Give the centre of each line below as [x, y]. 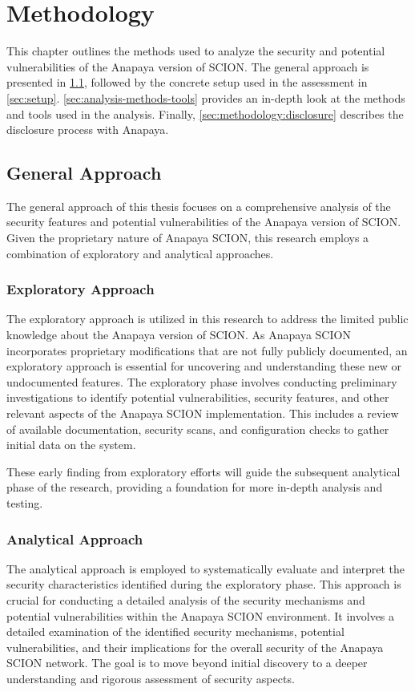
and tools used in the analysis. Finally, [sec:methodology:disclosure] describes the [205, 113]
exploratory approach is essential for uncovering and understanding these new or [204, 366]
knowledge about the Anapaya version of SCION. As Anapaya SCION [179, 335]
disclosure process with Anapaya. [88, 129]
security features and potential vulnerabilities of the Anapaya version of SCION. [204, 222]
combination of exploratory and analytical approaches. [140, 253]
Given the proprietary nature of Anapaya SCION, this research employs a [188, 238]
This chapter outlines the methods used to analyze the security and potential [196, 51]
